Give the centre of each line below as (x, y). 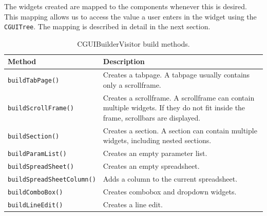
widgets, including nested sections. (157, 140)
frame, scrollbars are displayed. (152, 117)
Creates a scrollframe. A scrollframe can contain (179, 97)
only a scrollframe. (132, 84)
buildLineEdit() (35, 205)
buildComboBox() (35, 192)
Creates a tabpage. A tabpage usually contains (176, 75)
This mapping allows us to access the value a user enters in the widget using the (130, 16)
